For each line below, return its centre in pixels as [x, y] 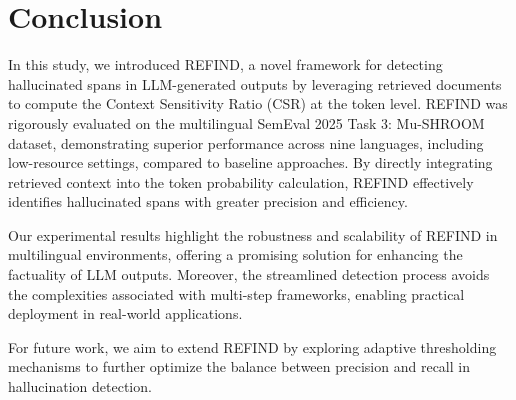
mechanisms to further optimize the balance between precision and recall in [239, 366]
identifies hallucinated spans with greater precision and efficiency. [208, 201]
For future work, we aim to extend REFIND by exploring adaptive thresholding [252, 346]
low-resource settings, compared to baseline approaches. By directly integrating [250, 162]
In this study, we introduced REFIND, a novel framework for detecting [225, 64]
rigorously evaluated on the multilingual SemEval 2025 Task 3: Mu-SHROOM [246, 122]
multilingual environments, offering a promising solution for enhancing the [235, 254]
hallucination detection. [80, 386]
